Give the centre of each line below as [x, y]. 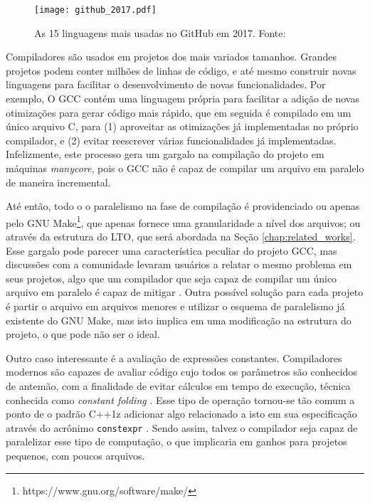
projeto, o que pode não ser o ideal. [83, 334]
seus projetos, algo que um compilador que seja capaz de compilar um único [171, 278]
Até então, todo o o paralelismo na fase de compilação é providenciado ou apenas [183, 206]
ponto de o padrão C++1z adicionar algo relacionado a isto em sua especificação [181, 414]
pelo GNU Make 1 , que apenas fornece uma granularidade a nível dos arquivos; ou [183, 221]
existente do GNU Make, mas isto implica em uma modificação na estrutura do [179, 320]
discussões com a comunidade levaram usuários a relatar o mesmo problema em [179, 264]
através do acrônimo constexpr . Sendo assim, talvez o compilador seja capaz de [182, 427]
